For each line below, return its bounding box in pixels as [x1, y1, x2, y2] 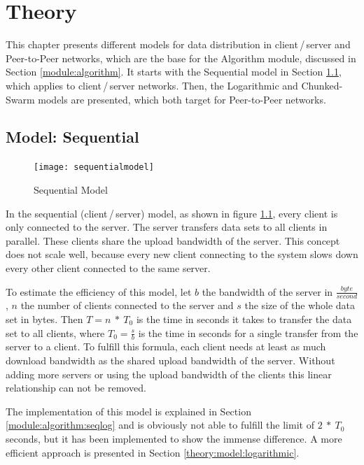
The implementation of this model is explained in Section [6, 403, 251, 418]
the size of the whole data [244, 298, 356, 313]
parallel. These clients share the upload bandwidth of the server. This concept [6, 233, 340, 248]
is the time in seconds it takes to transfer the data [136, 311, 352, 326]
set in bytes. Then [6, 311, 83, 326]
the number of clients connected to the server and [20, 298, 234, 313]
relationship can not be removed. [6, 380, 146, 395]
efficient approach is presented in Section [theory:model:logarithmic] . [6, 445, 300, 459]
